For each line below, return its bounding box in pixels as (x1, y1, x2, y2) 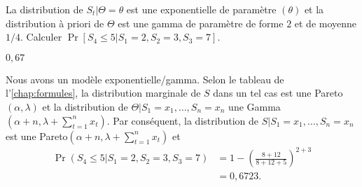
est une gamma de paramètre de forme (118, 15, 284, 30)
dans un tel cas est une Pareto (213, 85, 343, 100)
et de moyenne (294, 15, 357, 30)
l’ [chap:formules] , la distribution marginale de (6, 85, 201, 100)
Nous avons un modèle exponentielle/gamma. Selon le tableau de (6, 71, 284, 86)
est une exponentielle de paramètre (126, 2, 277, 16)
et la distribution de (42, 99, 128, 113)
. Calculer (20, 29, 62, 44)
